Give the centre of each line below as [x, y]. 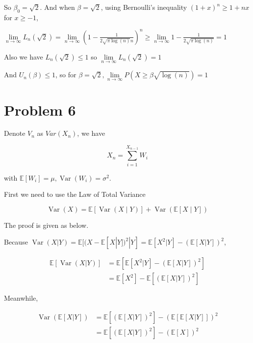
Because [16, 242]
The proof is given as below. [46, 225]
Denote [15, 133]
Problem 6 [40, 109]
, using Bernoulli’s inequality [144, 7]
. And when [57, 7]
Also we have [24, 56]
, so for [66, 75]
